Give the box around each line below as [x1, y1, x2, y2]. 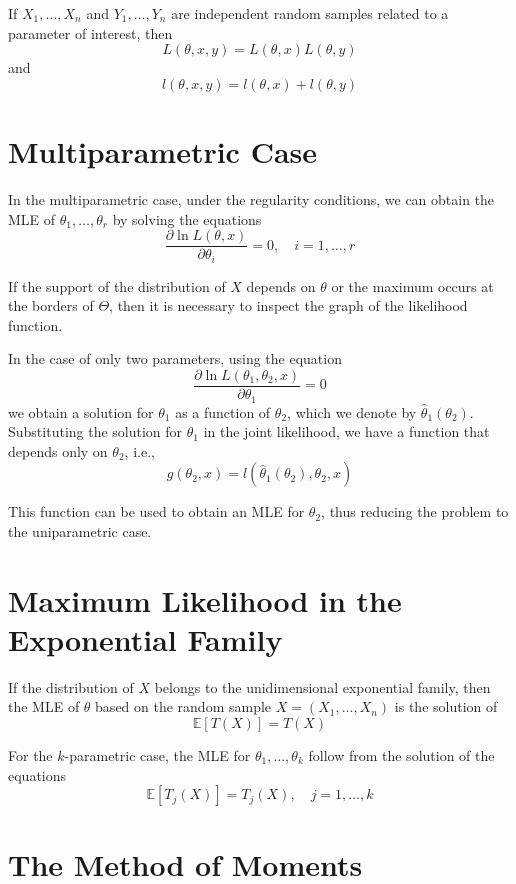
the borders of [8, 295, 94, 316]
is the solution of [394, 696, 498, 717]
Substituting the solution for [8, 421, 183, 442]
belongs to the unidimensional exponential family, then [154, 676, 491, 697]
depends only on [8, 440, 108, 461]
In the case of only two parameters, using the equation [8, 348, 342, 369]
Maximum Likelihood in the [8, 579, 402, 620]
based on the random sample [95, 696, 272, 717]
